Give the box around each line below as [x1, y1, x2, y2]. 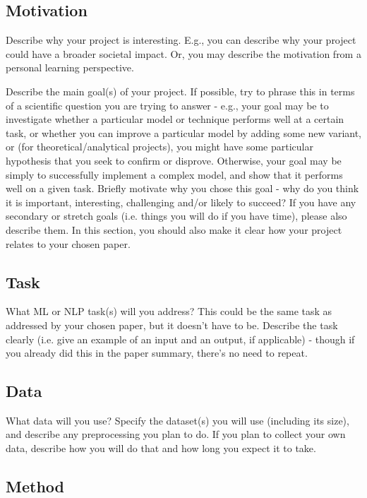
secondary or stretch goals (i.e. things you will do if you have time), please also [6, 208, 347, 223]
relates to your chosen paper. [6, 236, 131, 251]
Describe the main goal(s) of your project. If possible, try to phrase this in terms [6, 83, 355, 98]
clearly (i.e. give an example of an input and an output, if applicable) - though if [6, 331, 355, 346]
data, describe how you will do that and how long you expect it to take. [6, 441, 316, 456]
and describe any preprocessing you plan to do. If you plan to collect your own [6, 427, 346, 441]
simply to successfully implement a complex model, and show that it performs [6, 167, 343, 182]
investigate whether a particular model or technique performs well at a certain [6, 112, 344, 126]
